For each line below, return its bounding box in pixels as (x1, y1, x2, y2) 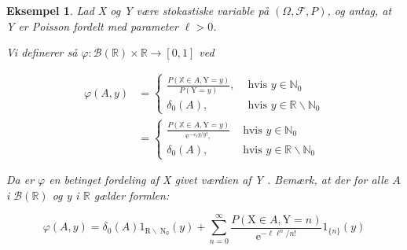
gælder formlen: (93, 186, 170, 203)
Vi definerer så (6, 44, 78, 61)
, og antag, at (327, 2, 392, 18)
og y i (52, 186, 79, 203)
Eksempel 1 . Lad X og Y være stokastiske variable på (6, 2, 269, 18)
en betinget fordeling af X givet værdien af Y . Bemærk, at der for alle (49, 171, 389, 188)
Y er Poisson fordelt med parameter (6, 17, 178, 34)
